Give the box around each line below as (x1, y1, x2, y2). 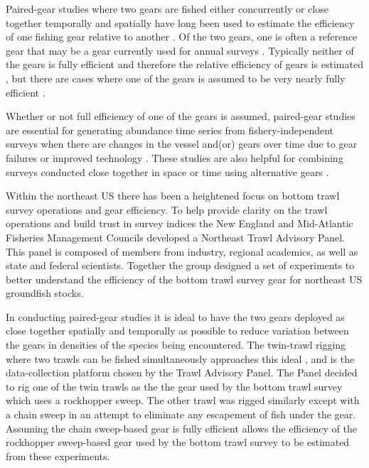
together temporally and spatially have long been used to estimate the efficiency (6, 15, 355, 30)
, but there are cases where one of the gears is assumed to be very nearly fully (6, 70, 346, 85)
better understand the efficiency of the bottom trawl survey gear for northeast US (6, 271, 363, 286)
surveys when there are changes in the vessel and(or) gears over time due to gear (6, 136, 358, 151)
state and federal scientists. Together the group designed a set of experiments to (6, 258, 355, 273)
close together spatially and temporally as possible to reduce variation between (6, 323, 349, 338)
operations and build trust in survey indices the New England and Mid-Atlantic (6, 216, 353, 231)
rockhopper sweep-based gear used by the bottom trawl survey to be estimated (6, 435, 350, 450)
